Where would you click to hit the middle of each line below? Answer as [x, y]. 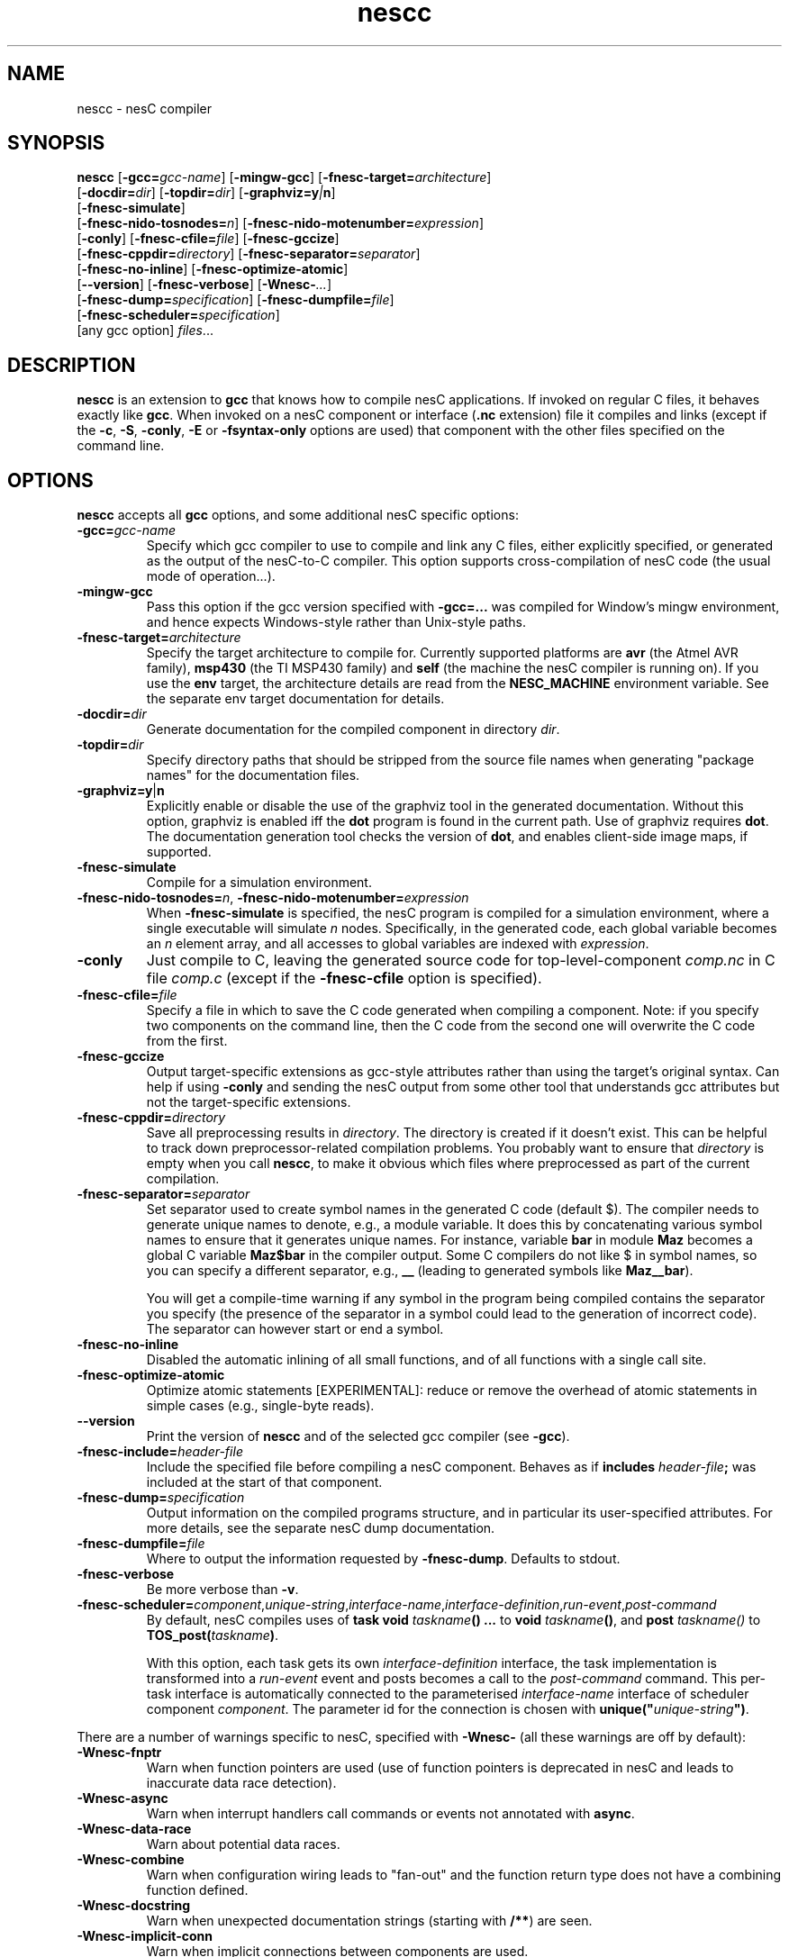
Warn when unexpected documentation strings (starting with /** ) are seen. [369, 1921]
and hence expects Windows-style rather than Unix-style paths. [336, 622]
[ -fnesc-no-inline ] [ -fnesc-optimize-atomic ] [213, 269]
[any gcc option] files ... [145, 331]
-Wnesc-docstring [134, 1906]
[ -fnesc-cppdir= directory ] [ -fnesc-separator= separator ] [249, 254]
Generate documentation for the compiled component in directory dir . [353, 729]
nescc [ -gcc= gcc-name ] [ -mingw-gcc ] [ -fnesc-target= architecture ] [284, 177]
